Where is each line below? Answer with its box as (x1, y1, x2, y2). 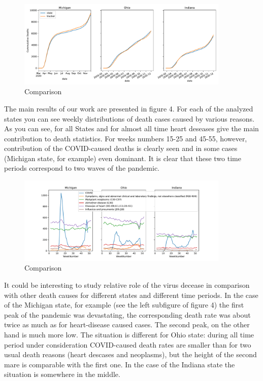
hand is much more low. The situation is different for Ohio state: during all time (4, 329, 254, 339)
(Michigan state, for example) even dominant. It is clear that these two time (4, 153, 241, 163)
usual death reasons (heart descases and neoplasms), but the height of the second (4, 349, 257, 360)
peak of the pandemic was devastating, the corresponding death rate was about (4, 309, 251, 320)
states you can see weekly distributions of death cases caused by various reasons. (4, 113, 254, 124)
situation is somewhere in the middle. (4, 369, 120, 379)
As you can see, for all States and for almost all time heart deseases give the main (4, 123, 259, 134)
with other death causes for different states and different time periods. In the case (4, 289, 258, 300)
